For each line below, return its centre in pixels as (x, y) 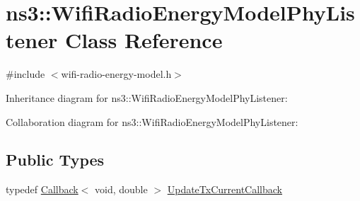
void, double (121, 189)
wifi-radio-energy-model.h (116, 74)
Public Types (55, 160)
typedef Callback (42, 189)
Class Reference (144, 40)
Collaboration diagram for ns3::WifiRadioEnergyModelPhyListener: (152, 121)
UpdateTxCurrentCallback (225, 189)
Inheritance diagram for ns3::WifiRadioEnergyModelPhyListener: (147, 97)
